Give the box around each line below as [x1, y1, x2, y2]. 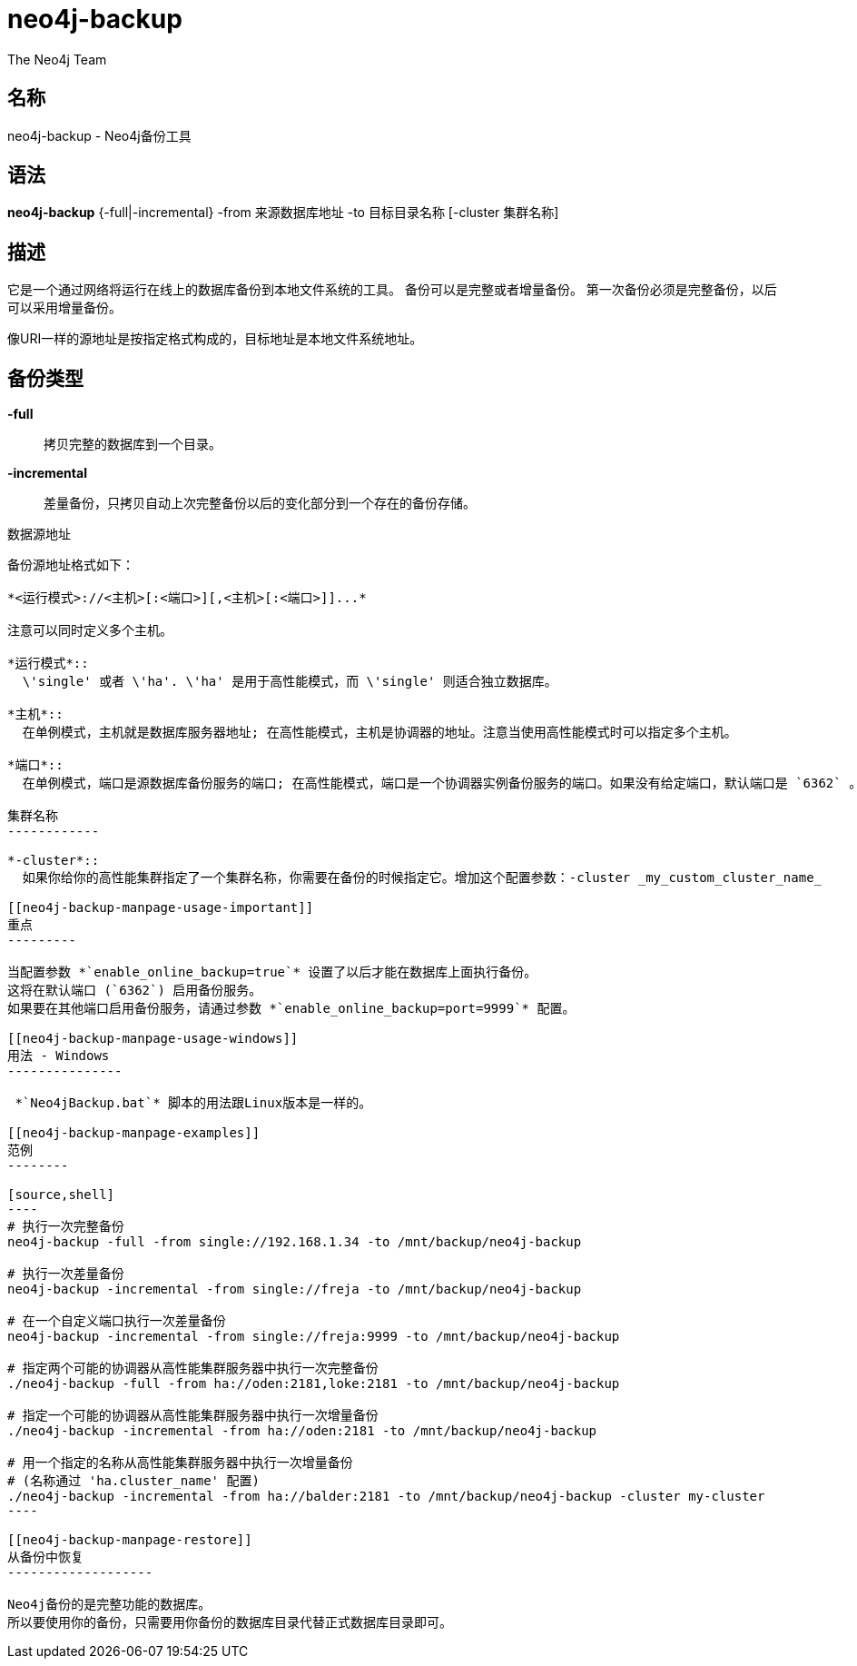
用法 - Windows [7, 1048, 110, 1064]
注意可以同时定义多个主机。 [7, 623, 172, 639]
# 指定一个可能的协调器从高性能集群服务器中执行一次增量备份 [7, 1408, 379, 1423]
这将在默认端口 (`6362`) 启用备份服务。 [7, 983, 262, 998]
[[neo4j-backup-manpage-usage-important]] [7, 900, 314, 916]
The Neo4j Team [7, 51, 107, 67]
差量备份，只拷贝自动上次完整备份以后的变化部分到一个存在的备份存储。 [44, 495, 476, 511]
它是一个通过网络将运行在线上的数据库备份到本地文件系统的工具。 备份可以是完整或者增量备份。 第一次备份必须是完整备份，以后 [7, 282, 777, 298]
